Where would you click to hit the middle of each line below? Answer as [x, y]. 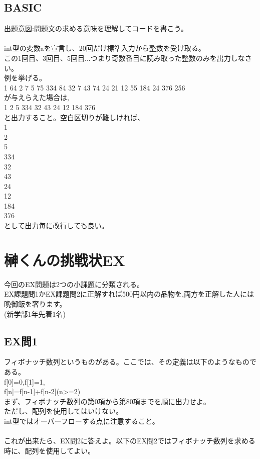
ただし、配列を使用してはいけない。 [64, 411]
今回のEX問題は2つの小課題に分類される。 [74, 284]
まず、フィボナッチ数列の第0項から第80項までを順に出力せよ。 [107, 401]
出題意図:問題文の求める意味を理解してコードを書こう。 [96, 28]
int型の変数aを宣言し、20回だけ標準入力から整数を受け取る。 [105, 48]
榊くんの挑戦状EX [65, 260]
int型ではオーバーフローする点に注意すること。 [82, 421]
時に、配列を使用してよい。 [50, 450]
